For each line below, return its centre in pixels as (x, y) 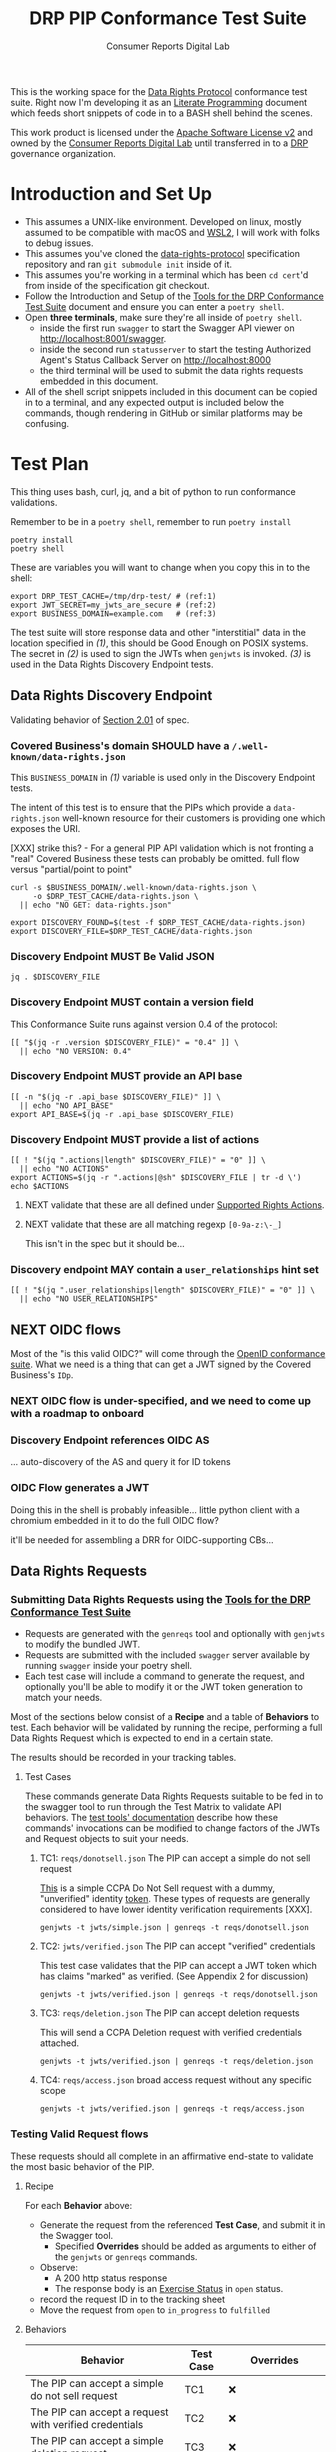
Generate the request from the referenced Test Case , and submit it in (182, 2224)
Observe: (58, 2267)
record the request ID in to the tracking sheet (132, 2299)
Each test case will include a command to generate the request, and (164, 1676)
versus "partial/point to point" (71, 869)
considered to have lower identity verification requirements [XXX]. (176, 1909)
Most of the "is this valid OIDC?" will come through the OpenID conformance (168, 1354)
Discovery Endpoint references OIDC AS (110, 1440)
